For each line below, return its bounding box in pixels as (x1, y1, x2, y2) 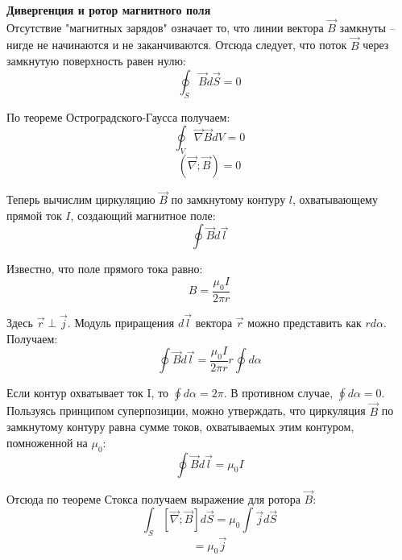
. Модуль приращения (67, 314, 175, 331)
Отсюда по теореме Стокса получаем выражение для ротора (6, 490, 300, 507)
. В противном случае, (223, 384, 334, 401)
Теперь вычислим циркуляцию (6, 191, 155, 208)
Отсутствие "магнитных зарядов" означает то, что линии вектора (6, 19, 324, 35)
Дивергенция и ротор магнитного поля (6, 2, 211, 18)
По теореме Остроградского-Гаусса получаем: (6, 108, 230, 125)
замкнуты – (339, 19, 396, 35)
